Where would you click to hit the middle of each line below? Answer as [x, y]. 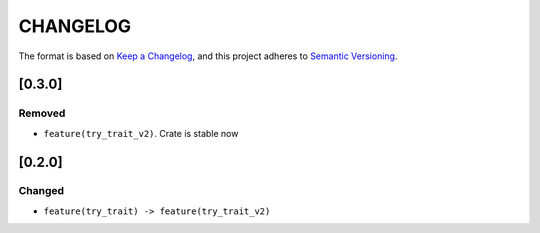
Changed [41, 191]
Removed [42, 113]
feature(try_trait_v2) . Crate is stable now [141, 133]
